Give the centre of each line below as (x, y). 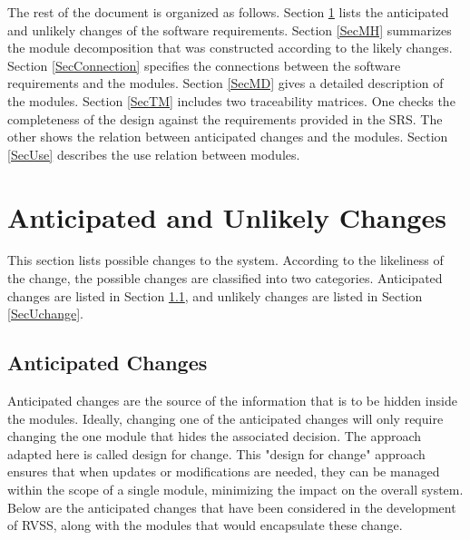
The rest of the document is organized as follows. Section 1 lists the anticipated (228, 12)
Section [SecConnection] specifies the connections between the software (204, 65)
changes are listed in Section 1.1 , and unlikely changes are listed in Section (215, 295)
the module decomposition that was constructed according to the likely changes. (230, 48)
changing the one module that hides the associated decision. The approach (215, 436)
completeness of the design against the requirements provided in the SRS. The (225, 118)
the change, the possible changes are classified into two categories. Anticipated (225, 278)
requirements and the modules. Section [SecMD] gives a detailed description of (225, 83)
